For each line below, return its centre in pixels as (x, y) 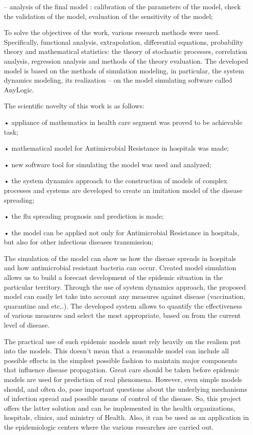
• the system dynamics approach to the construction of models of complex (116, 181)
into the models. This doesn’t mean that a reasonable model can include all (117, 351)
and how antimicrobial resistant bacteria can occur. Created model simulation (120, 268)
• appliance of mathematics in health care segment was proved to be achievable (123, 122)
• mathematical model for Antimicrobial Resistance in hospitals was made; (117, 148)
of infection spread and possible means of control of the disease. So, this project (123, 398)
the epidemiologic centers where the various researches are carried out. (109, 426)
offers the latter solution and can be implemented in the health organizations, (120, 408)
